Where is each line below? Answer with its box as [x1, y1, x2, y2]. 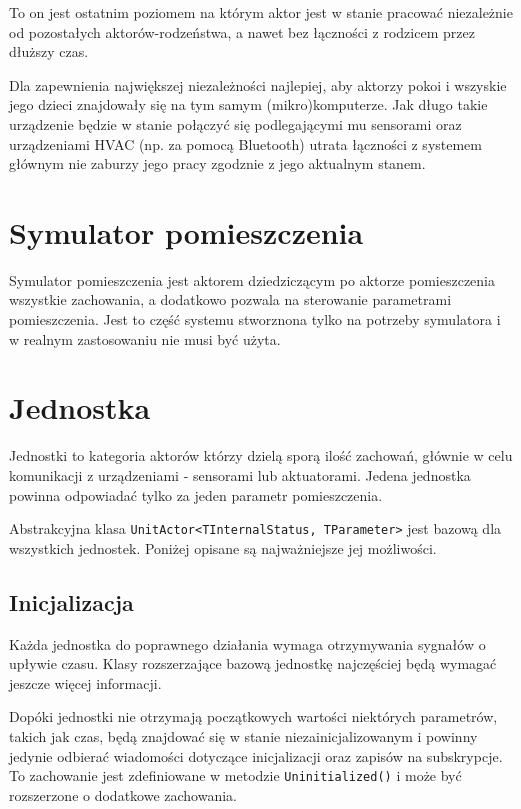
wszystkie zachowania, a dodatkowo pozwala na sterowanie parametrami [9, 289, 452, 310]
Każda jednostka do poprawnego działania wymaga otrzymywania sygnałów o [9, 633, 486, 654]
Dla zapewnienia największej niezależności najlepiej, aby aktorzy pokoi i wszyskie [9, 74, 507, 95]
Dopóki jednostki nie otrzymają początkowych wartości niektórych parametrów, [9, 706, 498, 727]
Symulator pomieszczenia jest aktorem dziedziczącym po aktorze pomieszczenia [9, 269, 495, 290]
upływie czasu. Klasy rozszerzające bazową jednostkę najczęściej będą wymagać [9, 653, 497, 674]
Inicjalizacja [9, 586, 134, 617]
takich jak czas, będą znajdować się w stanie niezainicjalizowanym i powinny [9, 725, 478, 746]
